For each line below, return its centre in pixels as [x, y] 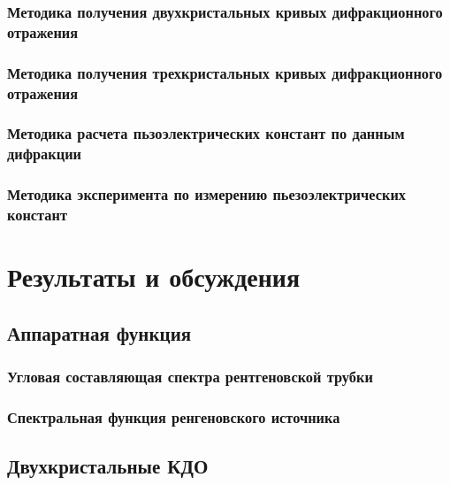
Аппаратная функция [99, 332]
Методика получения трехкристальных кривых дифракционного [225, 72]
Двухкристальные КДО [108, 466]
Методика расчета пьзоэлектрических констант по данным [206, 133]
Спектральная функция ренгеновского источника [174, 416]
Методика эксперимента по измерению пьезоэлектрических [207, 194]
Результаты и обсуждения [154, 277]
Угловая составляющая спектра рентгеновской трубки [190, 377]
